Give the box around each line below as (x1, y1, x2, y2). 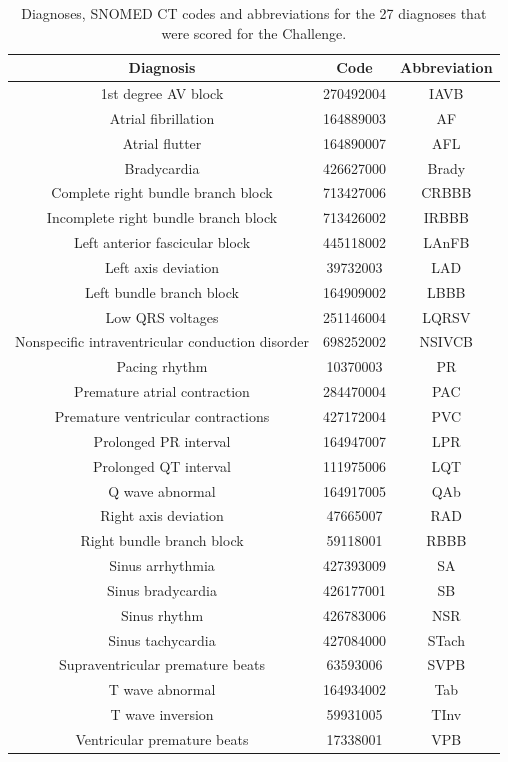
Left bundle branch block (85, 281, 239, 302)
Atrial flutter (122, 132, 202, 153)
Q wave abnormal (108, 480, 216, 501)
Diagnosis (128, 57, 196, 78)
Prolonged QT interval (93, 455, 231, 476)
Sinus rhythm (120, 604, 204, 625)
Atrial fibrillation (109, 107, 215, 128)
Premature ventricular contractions (54, 406, 270, 426)
